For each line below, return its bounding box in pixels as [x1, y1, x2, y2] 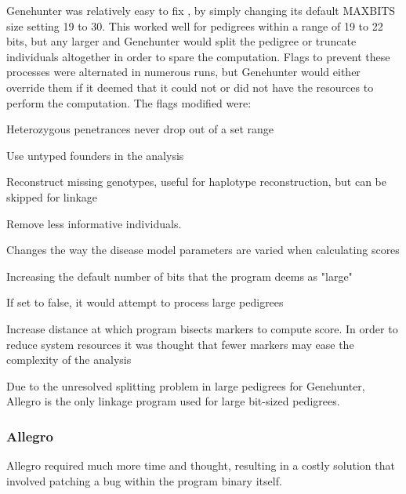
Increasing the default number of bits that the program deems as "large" [6, 267, 353, 284]
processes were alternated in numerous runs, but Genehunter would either [6, 64, 361, 80]
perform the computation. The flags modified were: [6, 94, 252, 111]
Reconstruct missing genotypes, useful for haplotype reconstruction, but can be [6, 173, 386, 190]
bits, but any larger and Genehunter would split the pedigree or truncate [6, 33, 357, 49]
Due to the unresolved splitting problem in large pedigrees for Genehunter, [6, 377, 365, 394]
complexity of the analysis [6, 351, 132, 368]
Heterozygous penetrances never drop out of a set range [6, 121, 274, 137]
